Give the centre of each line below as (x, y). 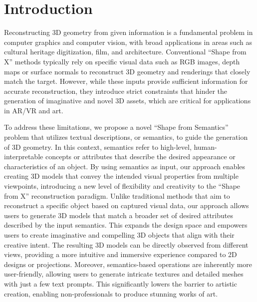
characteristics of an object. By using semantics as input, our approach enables (125, 166)
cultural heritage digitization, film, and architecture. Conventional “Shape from (125, 52)
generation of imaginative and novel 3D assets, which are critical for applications (128, 101)
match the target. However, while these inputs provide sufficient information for (126, 81)
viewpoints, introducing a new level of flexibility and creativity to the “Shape (122, 186)
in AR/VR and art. (34, 110)
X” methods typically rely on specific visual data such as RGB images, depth (122, 61)
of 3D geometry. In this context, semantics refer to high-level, (98, 147)
